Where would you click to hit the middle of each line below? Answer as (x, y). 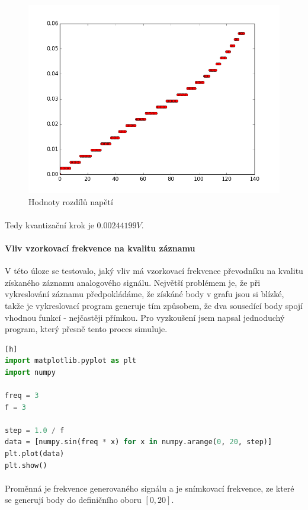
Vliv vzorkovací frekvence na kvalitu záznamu (100, 248)
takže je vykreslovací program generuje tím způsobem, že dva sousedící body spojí (154, 305)
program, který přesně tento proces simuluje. (86, 329)
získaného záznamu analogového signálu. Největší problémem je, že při (133, 282)
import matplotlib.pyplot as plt (70, 361)
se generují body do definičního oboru (73, 500)
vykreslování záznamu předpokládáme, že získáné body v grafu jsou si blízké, (145, 294)
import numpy (30, 372)
